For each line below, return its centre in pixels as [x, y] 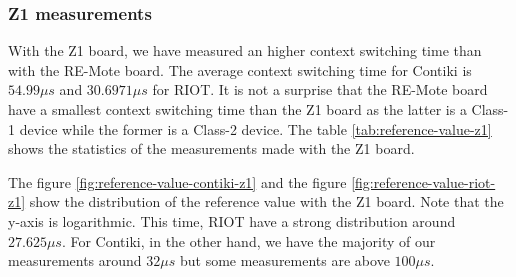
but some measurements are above [284, 260]
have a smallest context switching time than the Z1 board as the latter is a [237, 109]
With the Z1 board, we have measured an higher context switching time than [245, 50]
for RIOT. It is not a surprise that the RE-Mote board [320, 89]
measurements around [75, 260]
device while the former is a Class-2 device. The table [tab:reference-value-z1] [255, 128]
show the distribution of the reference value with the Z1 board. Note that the [266, 201]
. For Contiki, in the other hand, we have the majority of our [248, 240]
